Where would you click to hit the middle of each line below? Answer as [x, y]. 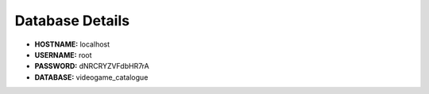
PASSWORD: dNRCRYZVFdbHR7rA [92, 66]
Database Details [72, 21]
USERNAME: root [63, 55]
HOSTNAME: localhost [72, 44]
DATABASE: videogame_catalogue [91, 77]
